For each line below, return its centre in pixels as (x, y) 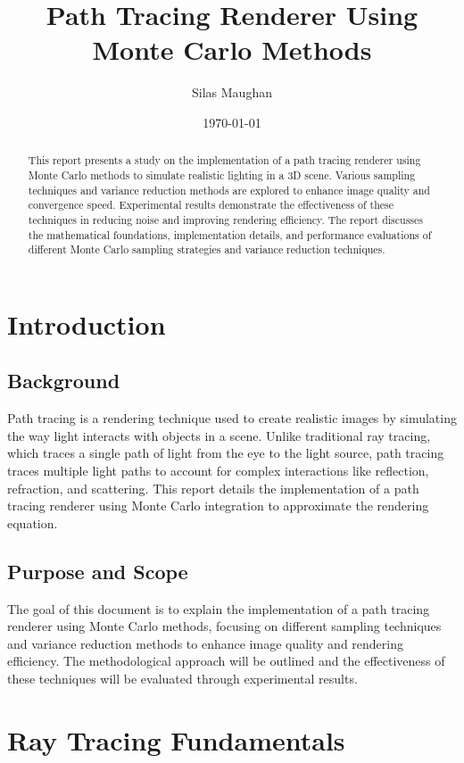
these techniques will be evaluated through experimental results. (182, 679)
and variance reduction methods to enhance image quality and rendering (205, 643)
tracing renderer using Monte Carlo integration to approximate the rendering (218, 506)
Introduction (87, 323)
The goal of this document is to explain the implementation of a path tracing (219, 608)
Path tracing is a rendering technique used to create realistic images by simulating (232, 418)
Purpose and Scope (98, 571)
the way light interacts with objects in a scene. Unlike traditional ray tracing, (219, 435)
